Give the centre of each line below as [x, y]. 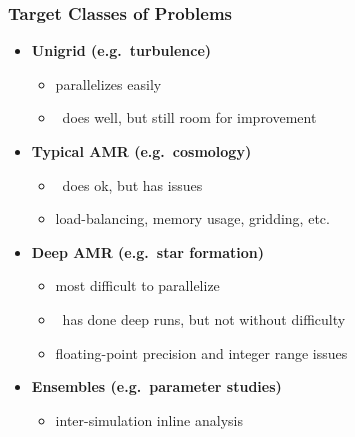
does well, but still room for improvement [189, 117]
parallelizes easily [108, 83]
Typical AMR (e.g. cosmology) [141, 151]
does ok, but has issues [132, 184]
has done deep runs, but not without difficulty [204, 318]
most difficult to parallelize [137, 285]
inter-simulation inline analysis [149, 419]
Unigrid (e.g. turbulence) [121, 50]
